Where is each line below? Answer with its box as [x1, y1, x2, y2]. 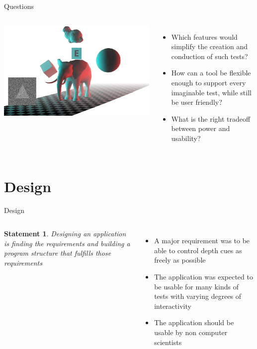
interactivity [154, 300, 191, 311]
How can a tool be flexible [171, 68, 251, 78]
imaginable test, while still [171, 87, 252, 97]
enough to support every [171, 77, 246, 87]
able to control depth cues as [154, 245, 242, 255]
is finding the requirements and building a [4, 238, 130, 248]
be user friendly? [171, 97, 222, 107]
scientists [154, 337, 182, 347]
